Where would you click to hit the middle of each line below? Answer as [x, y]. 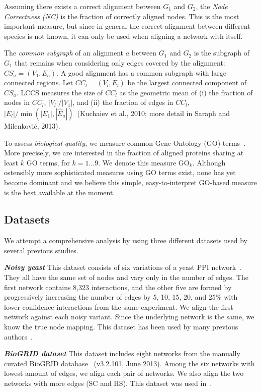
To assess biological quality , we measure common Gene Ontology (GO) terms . [125, 143]
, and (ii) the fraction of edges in [123, 102]
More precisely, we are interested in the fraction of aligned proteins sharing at [124, 153]
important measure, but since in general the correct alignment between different [127, 26]
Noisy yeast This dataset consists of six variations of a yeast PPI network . [123, 267]
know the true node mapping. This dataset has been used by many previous [121, 327]
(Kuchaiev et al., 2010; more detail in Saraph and [153, 113]
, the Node [212, 6]
